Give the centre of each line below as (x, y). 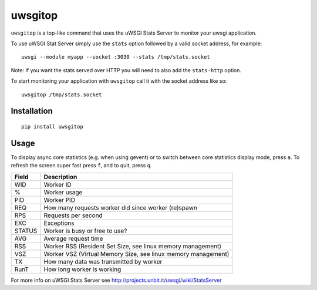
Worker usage (63, 192)
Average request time (73, 238)
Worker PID (60, 200)
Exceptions (59, 223)
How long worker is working (82, 269)
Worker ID (58, 184)
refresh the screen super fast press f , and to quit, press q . (81, 166)
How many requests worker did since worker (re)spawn (121, 207)
